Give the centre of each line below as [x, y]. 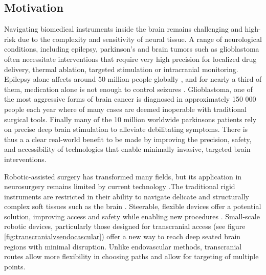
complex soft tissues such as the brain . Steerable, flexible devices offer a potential [133, 206]
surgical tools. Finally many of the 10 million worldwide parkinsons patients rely [130, 119]
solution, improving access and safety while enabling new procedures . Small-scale [132, 216]
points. [15, 266]
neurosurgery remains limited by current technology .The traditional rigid [120, 186]
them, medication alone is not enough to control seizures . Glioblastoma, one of [128, 89]
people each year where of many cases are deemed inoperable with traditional [125, 109]
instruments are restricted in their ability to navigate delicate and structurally [127, 196]
